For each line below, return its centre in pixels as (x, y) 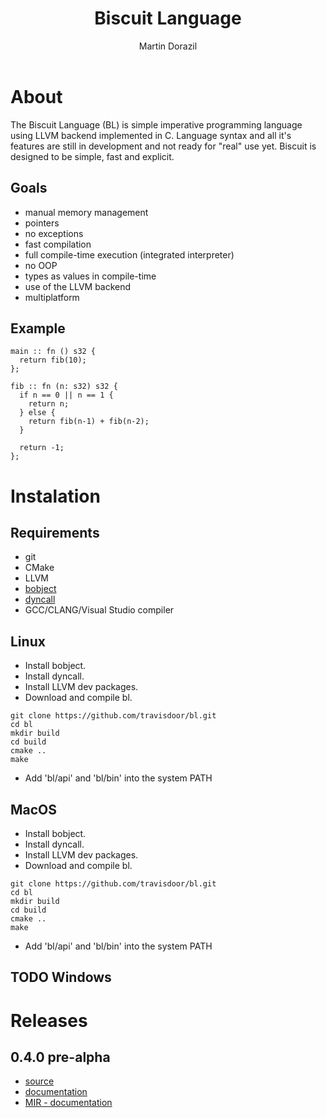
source (39, 1081)
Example (38, 328)
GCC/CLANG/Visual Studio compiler (99, 610)
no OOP (41, 265)
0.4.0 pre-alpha (60, 1057)
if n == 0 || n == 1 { (66, 395)
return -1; (42, 448)
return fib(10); (53, 360)
